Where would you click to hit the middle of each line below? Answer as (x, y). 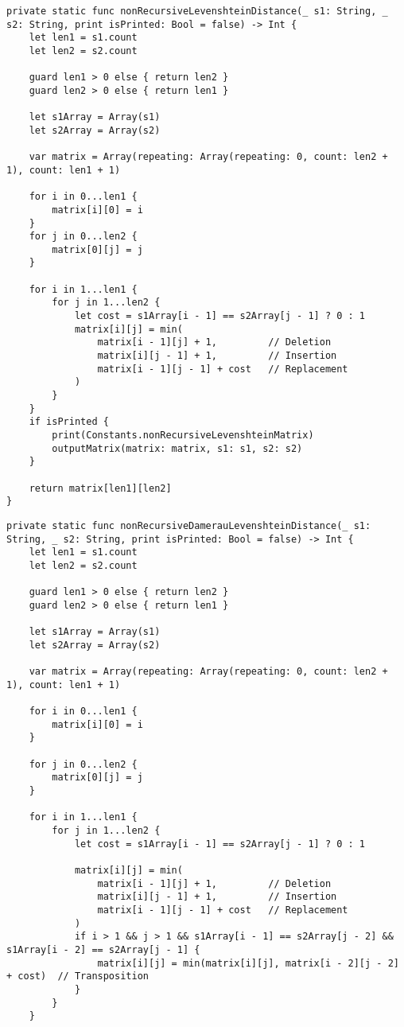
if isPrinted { (69, 422)
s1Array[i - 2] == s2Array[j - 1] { (103, 949)
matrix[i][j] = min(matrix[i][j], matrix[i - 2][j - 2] (248, 963)
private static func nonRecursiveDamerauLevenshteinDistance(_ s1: (189, 525)
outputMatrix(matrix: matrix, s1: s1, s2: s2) (177, 448)
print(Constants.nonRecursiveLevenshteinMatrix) (183, 435)
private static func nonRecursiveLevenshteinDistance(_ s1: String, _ (197, 11)
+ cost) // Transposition (78, 976)
